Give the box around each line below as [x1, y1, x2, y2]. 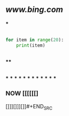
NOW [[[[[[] [5, 90, 39, 98]
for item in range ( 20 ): [5, 37, 64, 43]
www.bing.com [5, 5, 63, 15]
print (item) [16, 42, 45, 48]
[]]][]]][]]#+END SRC [5, 102, 52, 111]
